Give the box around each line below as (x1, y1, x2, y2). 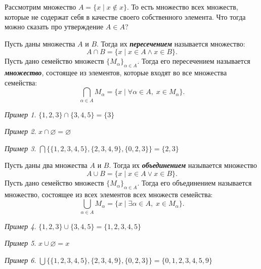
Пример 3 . (5, 143, 36, 153)
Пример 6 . (5, 254, 36, 265)
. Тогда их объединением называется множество (109, 160, 257, 170)
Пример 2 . (5, 126, 36, 137)
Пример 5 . (5, 238, 36, 248)
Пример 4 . (5, 220, 36, 231)
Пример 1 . (5, 109, 36, 119)
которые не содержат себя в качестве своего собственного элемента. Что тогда (5, 11, 246, 22)
